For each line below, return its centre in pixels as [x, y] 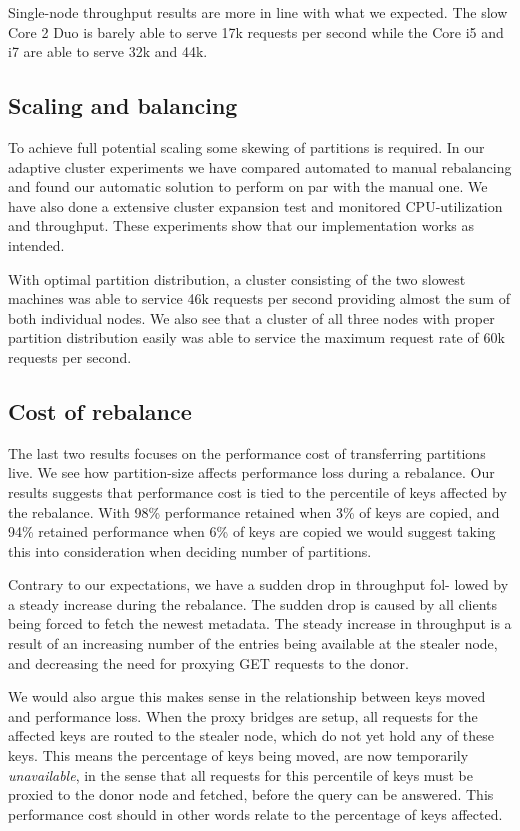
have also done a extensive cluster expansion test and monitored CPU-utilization [255, 205]
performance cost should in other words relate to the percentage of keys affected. [255, 813]
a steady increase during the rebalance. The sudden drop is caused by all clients [253, 603]
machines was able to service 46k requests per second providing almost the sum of [259, 298]
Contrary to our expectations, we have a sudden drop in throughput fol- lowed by [258, 584]
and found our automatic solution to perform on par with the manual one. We [248, 186]
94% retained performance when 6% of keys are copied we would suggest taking [252, 531]
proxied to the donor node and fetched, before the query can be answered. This [251, 794]
